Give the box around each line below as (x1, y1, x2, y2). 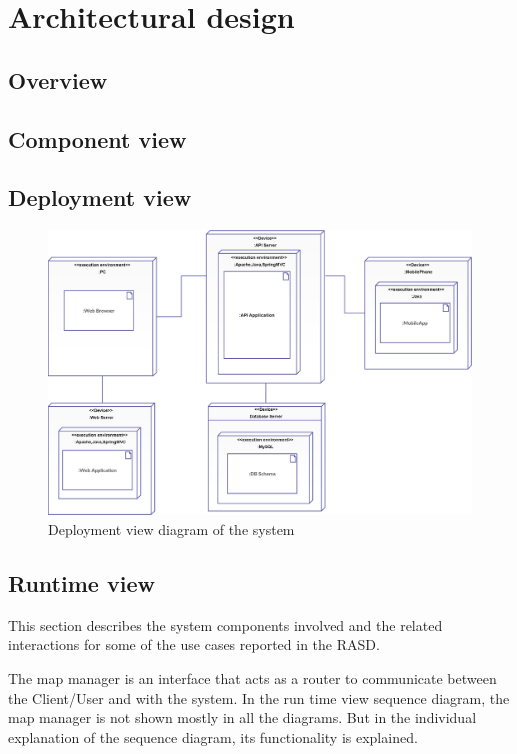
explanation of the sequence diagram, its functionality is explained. (8, 726, 418, 747)
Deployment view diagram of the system (48, 519, 295, 540)
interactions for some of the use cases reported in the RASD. (8, 634, 380, 655)
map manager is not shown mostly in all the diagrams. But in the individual (8, 707, 477, 728)
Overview (8, 64, 108, 95)
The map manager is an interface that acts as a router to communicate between (8, 668, 497, 688)
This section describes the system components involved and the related (8, 614, 443, 635)
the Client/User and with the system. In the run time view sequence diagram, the (8, 687, 510, 708)
